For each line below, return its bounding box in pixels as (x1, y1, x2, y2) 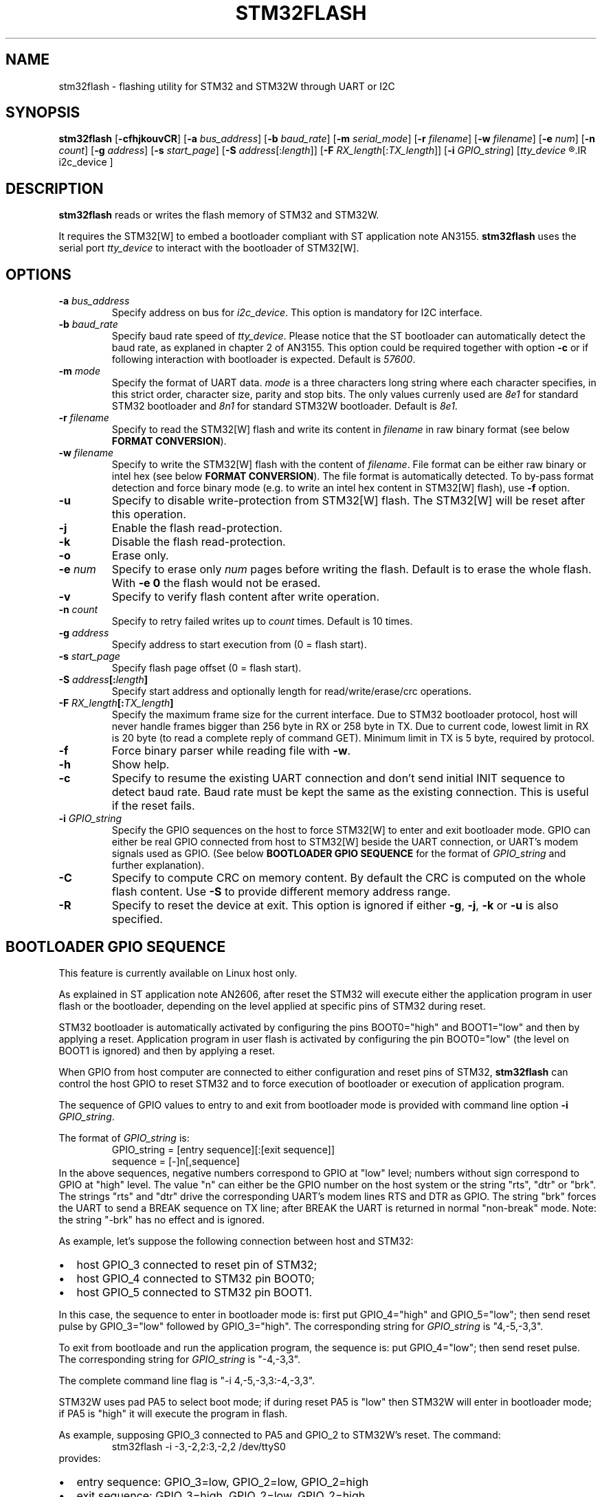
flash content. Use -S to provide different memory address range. (111, 885, 451, 899)
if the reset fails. (111, 799, 195, 813)
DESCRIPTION (5, 179, 104, 197)
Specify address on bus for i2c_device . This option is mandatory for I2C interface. (111, 307, 482, 319)
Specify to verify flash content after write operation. (111, 590, 380, 604)
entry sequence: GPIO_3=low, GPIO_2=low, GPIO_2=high (76, 1474, 369, 1489)
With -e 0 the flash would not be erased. (111, 576, 321, 590)
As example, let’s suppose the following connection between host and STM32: (58, 1234, 414, 1247)
